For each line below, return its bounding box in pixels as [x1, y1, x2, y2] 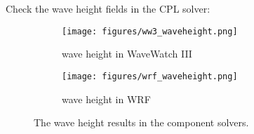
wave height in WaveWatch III [62, 46, 192, 61]
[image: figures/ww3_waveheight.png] [62, 26, 238, 36]
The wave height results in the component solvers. [34, 115, 249, 130]
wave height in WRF [62, 91, 151, 106]
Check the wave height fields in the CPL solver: [6, 1, 210, 15]
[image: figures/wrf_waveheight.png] [62, 71, 238, 81]
